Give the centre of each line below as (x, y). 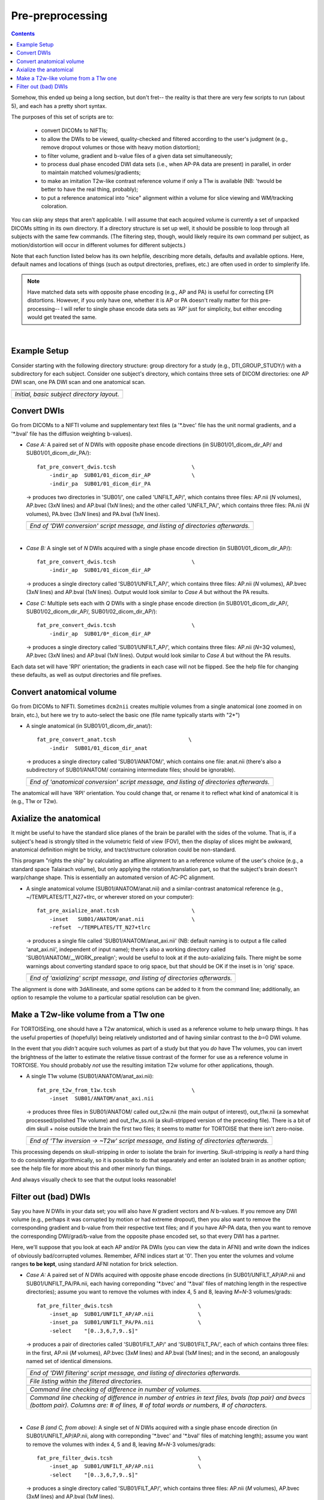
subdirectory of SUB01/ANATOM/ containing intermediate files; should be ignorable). (131, 770)
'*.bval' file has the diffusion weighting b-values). (72, 433)
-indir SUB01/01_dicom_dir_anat (98, 748)
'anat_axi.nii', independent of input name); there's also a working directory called (126, 949)
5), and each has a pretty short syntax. (59, 106)
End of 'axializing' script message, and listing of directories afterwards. (131, 978)
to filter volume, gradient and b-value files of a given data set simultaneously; (137, 155)
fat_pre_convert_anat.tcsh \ (114, 740)
